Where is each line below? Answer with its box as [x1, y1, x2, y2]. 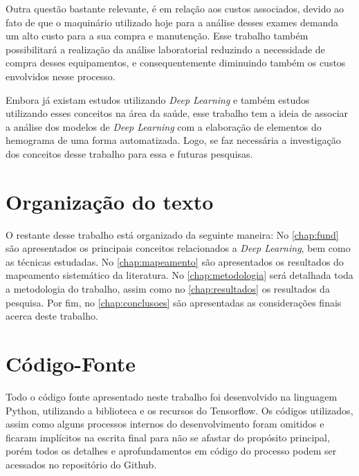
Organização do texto [6, 187, 214, 215]
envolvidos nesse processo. [6, 68, 116, 83]
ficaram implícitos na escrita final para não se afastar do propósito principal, [6, 430, 330, 444]
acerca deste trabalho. [6, 309, 98, 323]
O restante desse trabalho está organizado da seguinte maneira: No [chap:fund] [6, 227, 339, 241]
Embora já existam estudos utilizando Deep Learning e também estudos [6, 92, 310, 107]
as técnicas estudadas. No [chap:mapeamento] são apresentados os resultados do [6, 254, 344, 268]
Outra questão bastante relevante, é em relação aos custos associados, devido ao [6, 1, 344, 15]
